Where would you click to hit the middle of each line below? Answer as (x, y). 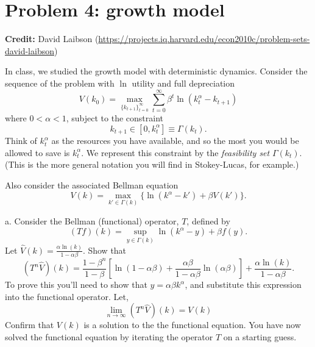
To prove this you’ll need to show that (76, 284)
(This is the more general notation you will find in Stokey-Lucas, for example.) (152, 164)
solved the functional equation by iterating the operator (109, 336)
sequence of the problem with (60, 83)
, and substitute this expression (243, 284)
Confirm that (30, 325)
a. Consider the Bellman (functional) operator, (92, 220)
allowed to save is (37, 152)
